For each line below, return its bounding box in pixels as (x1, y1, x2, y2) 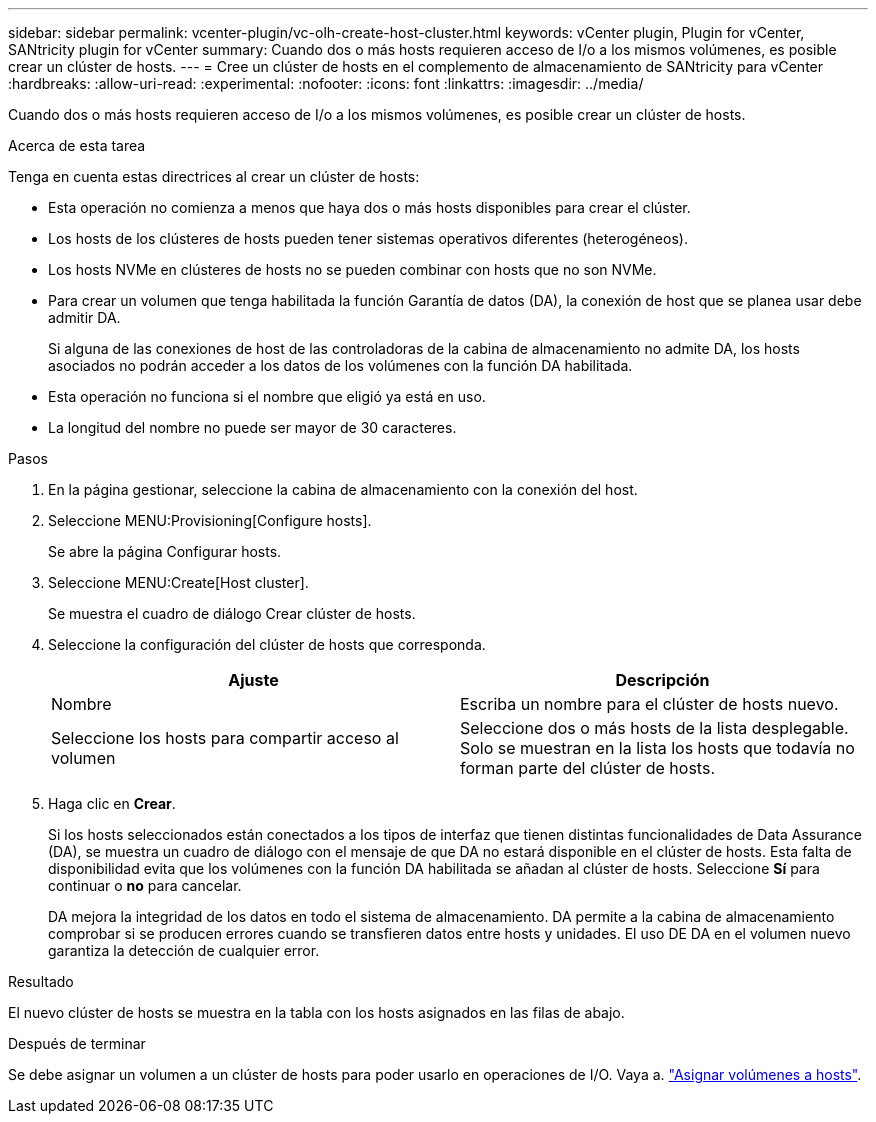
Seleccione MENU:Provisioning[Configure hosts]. (48, 512, 372, 529)
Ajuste (228, 670, 279, 690)
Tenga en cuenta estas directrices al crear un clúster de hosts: (8, 168, 420, 185)
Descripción (615, 670, 710, 690)
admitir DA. (48, 309, 121, 326)
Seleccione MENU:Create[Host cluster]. (48, 574, 309, 591)
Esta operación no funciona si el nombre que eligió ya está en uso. (48, 388, 486, 405)
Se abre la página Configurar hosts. (48, 543, 282, 560)
